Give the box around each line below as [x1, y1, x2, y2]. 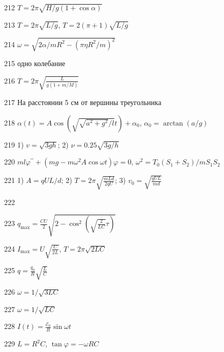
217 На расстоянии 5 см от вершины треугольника [4, 96, 161, 107]
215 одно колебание [4, 58, 66, 69]
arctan [163, 119, 184, 127]
